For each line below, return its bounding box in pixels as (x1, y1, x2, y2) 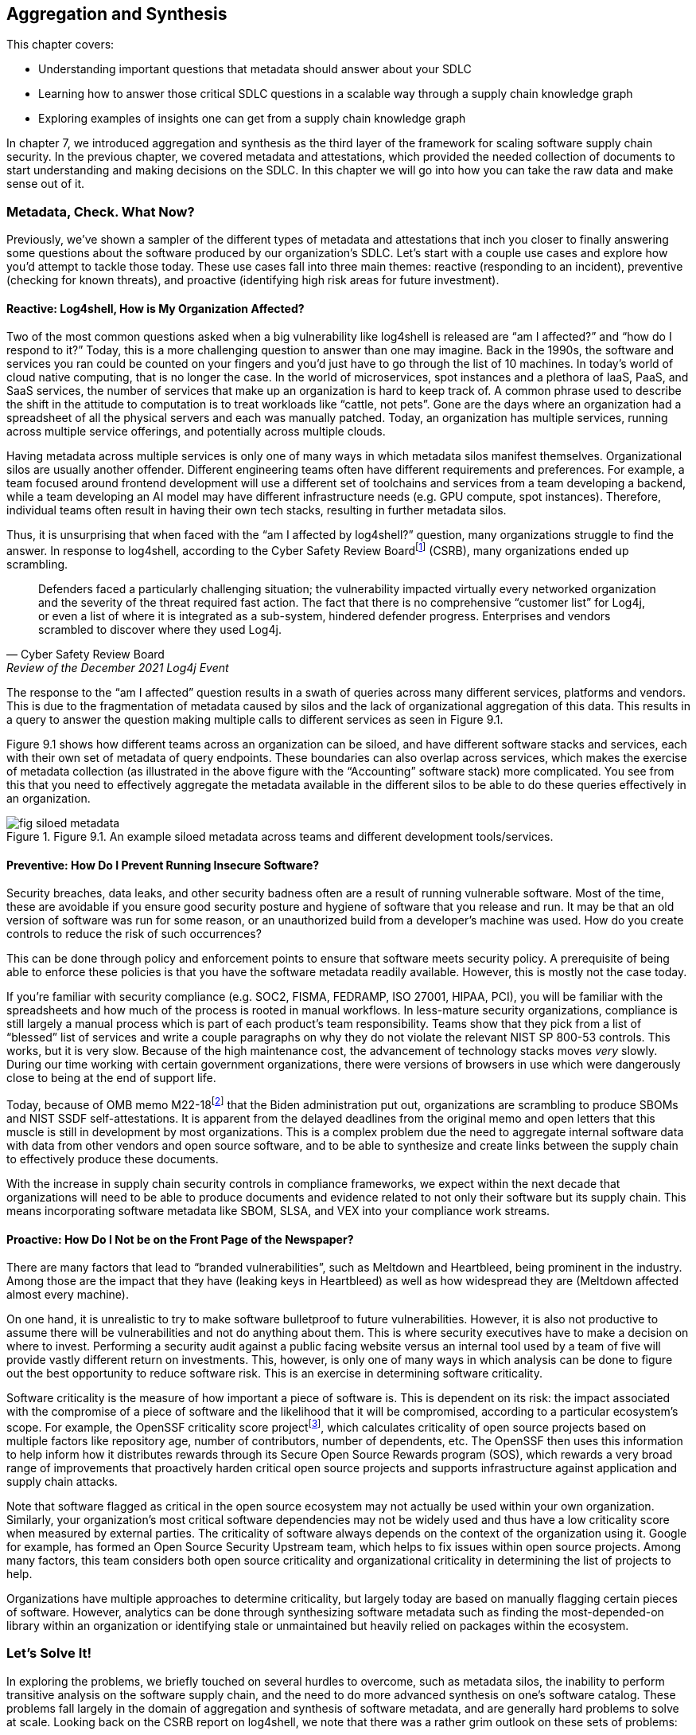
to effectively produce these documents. (6, 1151, 219, 1166)
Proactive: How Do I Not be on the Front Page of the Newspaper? (6, 1232, 354, 1246)
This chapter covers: (6, 37, 115, 52)
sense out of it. (6, 177, 85, 191)
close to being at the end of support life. (6, 1071, 216, 1085)
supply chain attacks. (6, 1474, 118, 1488)
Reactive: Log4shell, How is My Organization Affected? (6, 301, 305, 315)
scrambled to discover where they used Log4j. (38, 623, 282, 637)
